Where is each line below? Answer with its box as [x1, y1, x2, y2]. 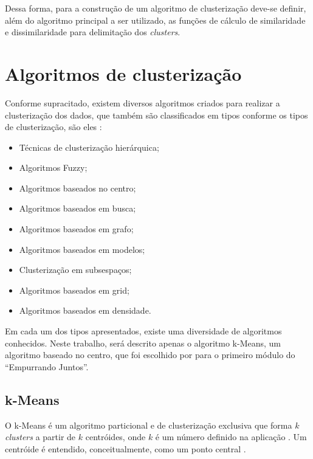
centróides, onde [85, 430, 146, 443]
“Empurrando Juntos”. [5, 360, 89, 373]
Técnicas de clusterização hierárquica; [19, 140, 159, 153]
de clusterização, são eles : [5, 120, 102, 133]
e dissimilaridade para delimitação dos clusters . [5, 26, 181, 38]
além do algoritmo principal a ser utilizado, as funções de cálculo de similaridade [5, 13, 306, 26]
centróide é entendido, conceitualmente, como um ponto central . [5, 442, 246, 455]
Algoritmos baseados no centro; [19, 181, 136, 194]
